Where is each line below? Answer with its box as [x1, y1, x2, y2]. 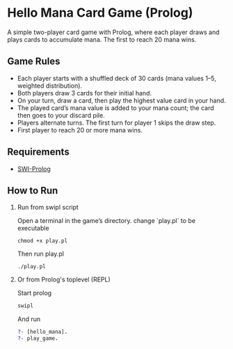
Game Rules [7, 56, 61, 68]
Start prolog [17, 289, 52, 297]
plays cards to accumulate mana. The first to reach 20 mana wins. [7, 35, 197, 43]
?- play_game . [17, 335, 58, 342]
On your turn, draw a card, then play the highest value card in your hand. [17, 96, 226, 104]
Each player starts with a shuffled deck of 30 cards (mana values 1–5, [17, 74, 217, 82]
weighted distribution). [17, 82, 82, 90]
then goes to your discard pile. [17, 111, 106, 119]
